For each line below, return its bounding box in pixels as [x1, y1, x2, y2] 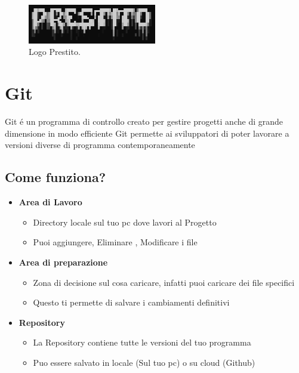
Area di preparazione [19, 255, 108, 268]
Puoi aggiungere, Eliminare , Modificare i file [33, 236, 198, 248]
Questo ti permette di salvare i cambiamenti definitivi [33, 296, 230, 309]
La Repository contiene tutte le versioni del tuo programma [33, 336, 251, 349]
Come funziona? [5, 168, 106, 186]
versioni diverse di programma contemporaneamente [5, 138, 195, 151]
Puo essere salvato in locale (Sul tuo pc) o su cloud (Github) [33, 356, 255, 368]
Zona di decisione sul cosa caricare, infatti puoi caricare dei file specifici [33, 276, 295, 288]
